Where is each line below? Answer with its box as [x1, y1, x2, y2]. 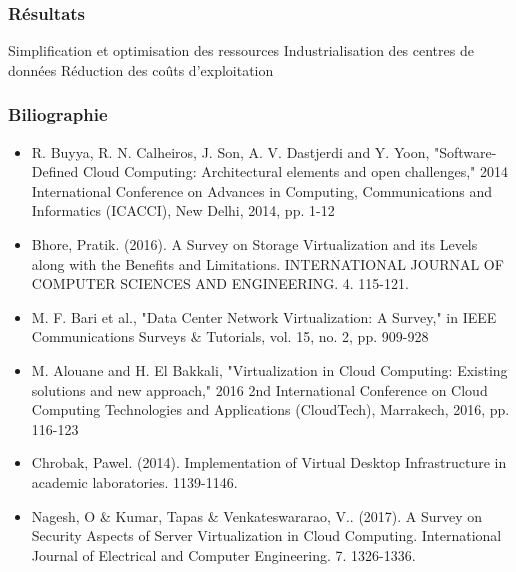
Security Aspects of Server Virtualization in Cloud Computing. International [31, 525, 502, 546]
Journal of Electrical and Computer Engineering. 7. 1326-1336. [31, 544, 416, 565]
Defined [31, 161, 79, 182]
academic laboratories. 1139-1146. [31, 471, 238, 492]
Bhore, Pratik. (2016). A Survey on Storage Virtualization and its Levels [31, 234, 478, 254]
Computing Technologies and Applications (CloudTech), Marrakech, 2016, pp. [31, 399, 510, 420]
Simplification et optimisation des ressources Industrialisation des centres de [8, 40, 474, 61]
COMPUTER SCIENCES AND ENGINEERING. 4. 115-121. [31, 273, 409, 294]
